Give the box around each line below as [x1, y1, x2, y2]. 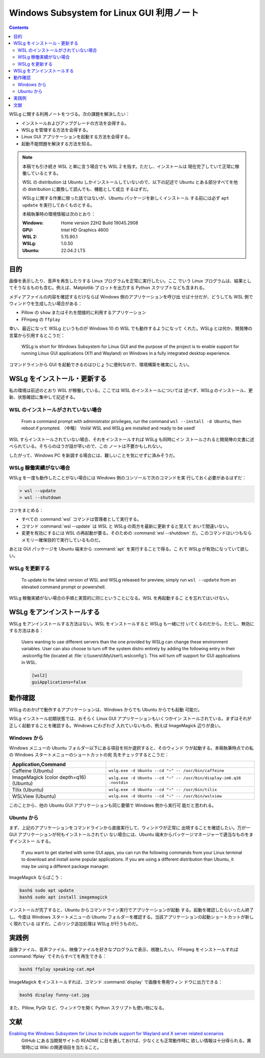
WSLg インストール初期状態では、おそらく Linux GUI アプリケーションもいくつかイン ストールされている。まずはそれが [9, 715, 252, 721]
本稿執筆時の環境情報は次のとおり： [22, 211, 96, 217]
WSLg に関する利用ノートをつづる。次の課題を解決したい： [9, 111, 130, 117]
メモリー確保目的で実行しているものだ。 [21, 537, 103, 543]
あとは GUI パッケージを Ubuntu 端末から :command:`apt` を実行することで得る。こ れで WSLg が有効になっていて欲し [9, 546, 249, 552]
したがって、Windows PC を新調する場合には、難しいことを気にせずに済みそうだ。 [9, 452, 178, 458]
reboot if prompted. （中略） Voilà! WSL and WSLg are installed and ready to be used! [21, 425, 196, 431]
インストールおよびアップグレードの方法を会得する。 [21, 120, 129, 126]
